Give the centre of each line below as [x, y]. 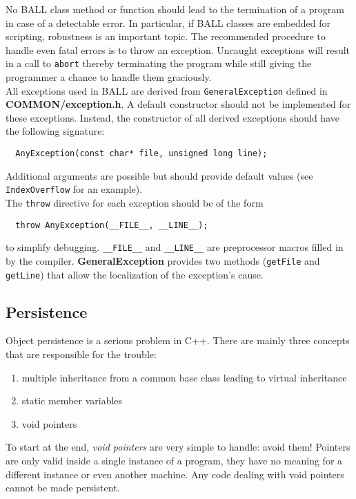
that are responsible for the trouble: [81, 354]
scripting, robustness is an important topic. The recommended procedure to [166, 36]
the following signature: [55, 131]
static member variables [72, 401]
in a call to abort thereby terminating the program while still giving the [159, 63]
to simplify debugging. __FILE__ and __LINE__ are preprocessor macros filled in [175, 247]
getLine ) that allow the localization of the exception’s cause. [135, 274]
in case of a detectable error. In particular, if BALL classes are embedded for [168, 22]
